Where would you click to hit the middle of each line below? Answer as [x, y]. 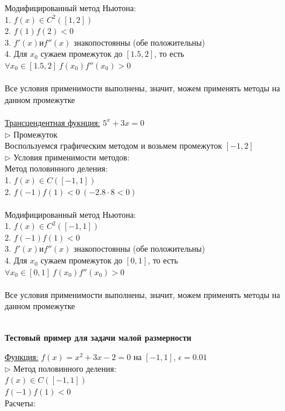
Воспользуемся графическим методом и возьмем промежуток [114, 145]
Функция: [22, 357]
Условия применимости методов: [72, 157]
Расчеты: [20, 403]
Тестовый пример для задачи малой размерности [98, 337]
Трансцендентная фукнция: [53, 122]
